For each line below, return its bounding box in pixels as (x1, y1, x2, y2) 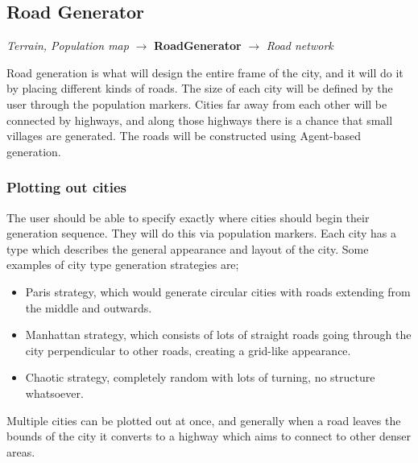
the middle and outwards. (25, 299, 152, 316)
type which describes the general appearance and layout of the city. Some (6, 240, 369, 257)
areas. (6, 443, 35, 460)
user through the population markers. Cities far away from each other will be (6, 95, 387, 112)
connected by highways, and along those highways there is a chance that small (6, 111, 393, 128)
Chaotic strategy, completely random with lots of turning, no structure (25, 369, 375, 386)
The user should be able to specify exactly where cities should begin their (6, 209, 370, 225)
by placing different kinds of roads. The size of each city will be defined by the (6, 80, 393, 97)
